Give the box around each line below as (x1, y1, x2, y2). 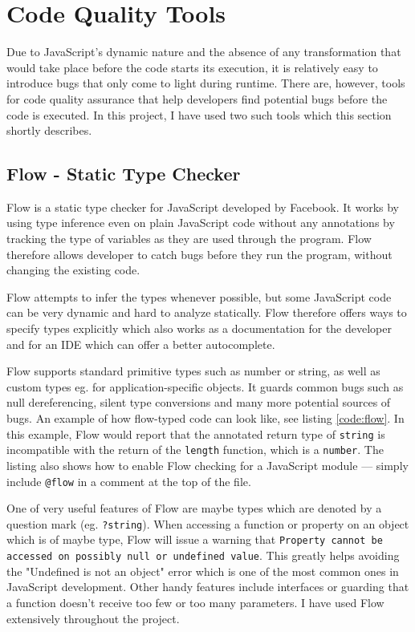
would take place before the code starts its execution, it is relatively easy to (6, 59, 378, 75)
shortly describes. (6, 122, 92, 139)
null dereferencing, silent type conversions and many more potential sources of (6, 394, 391, 411)
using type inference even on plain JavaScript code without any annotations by (6, 214, 395, 231)
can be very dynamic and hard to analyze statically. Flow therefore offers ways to (6, 304, 407, 321)
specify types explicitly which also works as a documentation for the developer (6, 320, 392, 337)
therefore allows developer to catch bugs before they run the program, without (6, 245, 393, 262)
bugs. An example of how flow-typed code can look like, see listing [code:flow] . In (6, 410, 405, 427)
